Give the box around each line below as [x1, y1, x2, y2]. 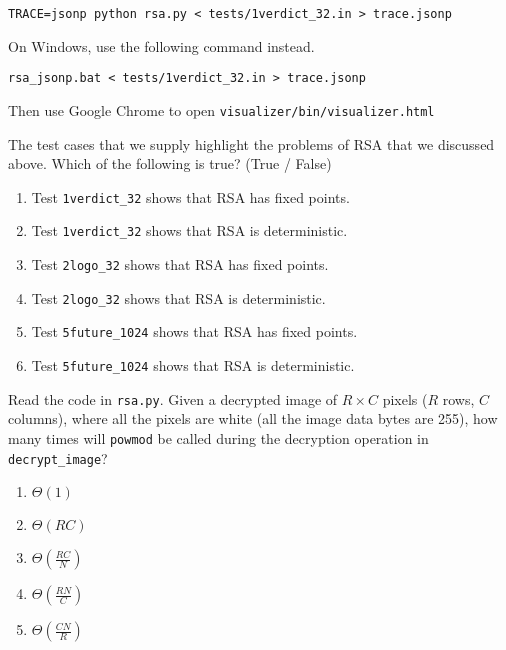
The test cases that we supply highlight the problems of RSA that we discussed [8, 133, 495, 154]
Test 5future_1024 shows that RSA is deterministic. [31, 355, 355, 376]
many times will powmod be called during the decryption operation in [8, 427, 429, 448]
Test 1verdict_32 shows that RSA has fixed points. [31, 186, 350, 207]
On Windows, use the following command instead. [8, 35, 315, 56]
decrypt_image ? [8, 447, 108, 468]
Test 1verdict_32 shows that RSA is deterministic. [31, 220, 348, 241]
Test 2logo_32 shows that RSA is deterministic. [31, 287, 326, 308]
